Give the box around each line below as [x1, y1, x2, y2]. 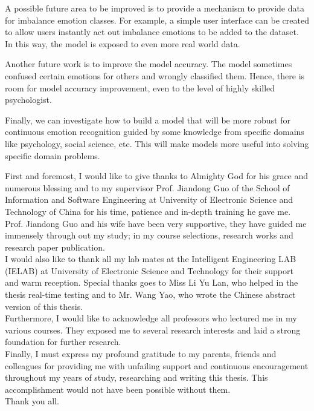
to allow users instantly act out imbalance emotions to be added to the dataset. [5, 25, 299, 38]
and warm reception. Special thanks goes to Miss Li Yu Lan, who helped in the [5, 276, 298, 289]
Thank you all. [5, 395, 59, 407]
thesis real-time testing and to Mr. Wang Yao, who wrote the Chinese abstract [5, 288, 296, 301]
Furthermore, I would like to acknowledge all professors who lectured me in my [5, 312, 297, 324]
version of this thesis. [5, 300, 83, 312]
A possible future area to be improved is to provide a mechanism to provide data [5, 2, 304, 14]
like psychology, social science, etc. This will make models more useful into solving [5, 137, 309, 150]
